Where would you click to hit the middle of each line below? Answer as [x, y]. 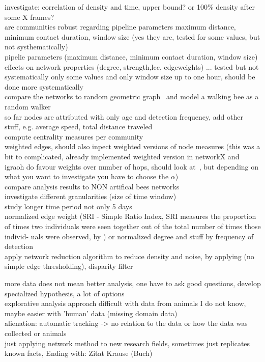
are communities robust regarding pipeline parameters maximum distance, [120, 27]
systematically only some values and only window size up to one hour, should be [130, 77]
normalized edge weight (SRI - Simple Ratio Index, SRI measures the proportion [130, 216]
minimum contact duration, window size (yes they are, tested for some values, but [132, 36]
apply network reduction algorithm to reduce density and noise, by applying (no [129, 256]
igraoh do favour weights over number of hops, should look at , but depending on [132, 166]
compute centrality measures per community [74, 136]
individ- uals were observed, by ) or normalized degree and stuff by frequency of [129, 236]
